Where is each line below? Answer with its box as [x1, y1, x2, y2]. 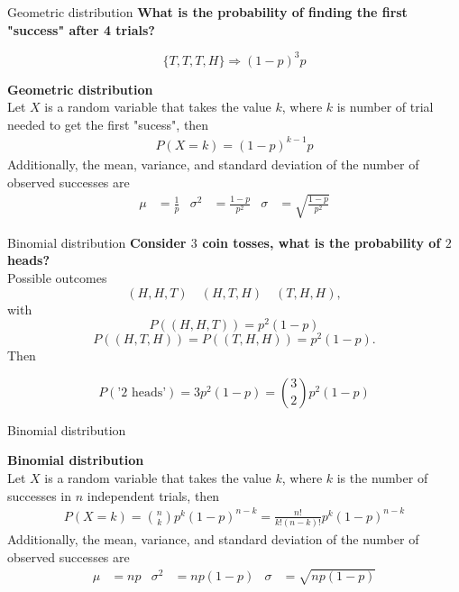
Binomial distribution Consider [7, 232, 187, 251]
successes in [7, 486, 72, 505]
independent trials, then [87, 486, 220, 505]
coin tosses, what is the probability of [202, 232, 441, 251]
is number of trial [336, 97, 434, 116]
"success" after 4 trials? [7, 20, 155, 39]
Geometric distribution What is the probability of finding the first [7, 3, 408, 21]
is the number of [336, 469, 428, 487]
